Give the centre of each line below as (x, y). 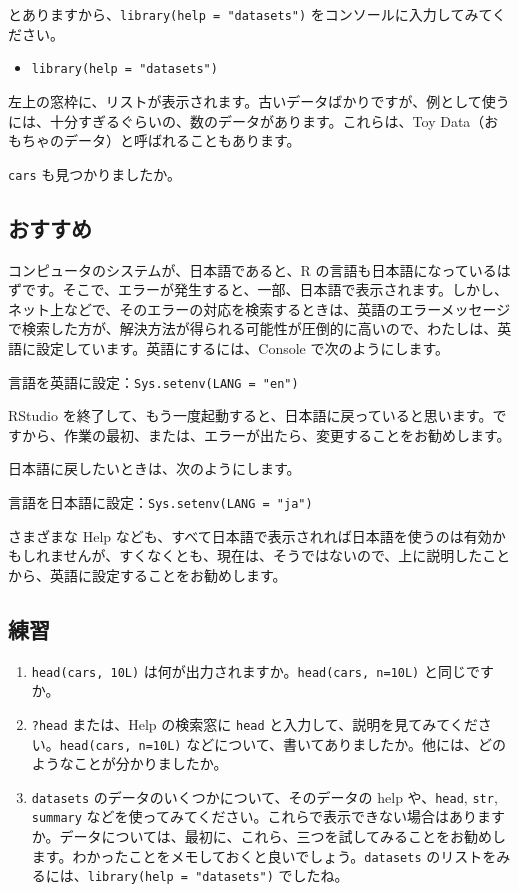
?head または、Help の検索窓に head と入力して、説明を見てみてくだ (254, 723)
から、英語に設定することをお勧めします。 (147, 574)
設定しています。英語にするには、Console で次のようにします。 (242, 347)
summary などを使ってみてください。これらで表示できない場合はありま (261, 816)
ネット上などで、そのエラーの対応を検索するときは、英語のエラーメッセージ (259, 308)
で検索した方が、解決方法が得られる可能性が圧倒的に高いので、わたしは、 (253, 328)
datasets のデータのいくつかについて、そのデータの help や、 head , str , (264, 796)
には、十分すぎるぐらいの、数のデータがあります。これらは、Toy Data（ (246, 120)
